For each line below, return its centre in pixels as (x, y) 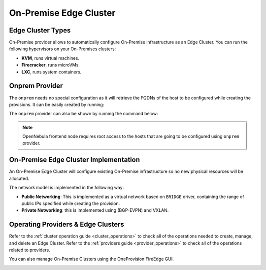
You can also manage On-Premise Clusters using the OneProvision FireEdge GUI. (92, 259)
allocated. (19, 178)
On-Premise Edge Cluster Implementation (75, 160)
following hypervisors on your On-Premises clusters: (63, 49)
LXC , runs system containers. (51, 72)
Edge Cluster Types (40, 30)
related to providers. (30, 250)
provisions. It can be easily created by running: (57, 104)
